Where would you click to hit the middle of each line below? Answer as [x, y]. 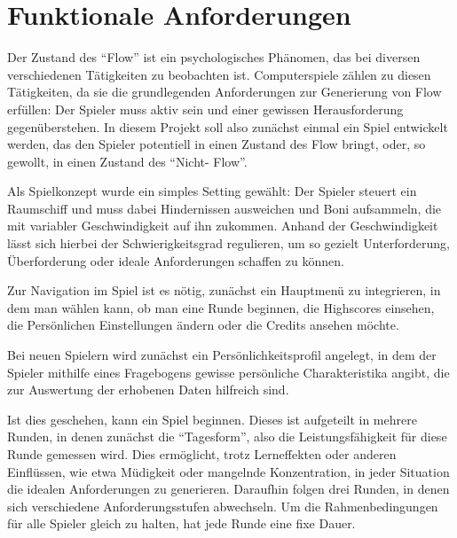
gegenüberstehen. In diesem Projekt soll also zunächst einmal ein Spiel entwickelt [228, 126]
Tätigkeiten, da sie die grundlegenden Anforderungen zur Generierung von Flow [225, 92]
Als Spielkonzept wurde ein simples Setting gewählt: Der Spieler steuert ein [212, 191]
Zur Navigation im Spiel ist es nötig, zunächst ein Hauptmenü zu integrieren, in [224, 290]
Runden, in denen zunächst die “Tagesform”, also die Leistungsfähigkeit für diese [227, 437]
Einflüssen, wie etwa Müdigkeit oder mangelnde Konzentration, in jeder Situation [228, 471]
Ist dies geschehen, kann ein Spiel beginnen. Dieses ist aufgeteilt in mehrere [212, 419]
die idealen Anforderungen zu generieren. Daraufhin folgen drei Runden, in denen [228, 489]
